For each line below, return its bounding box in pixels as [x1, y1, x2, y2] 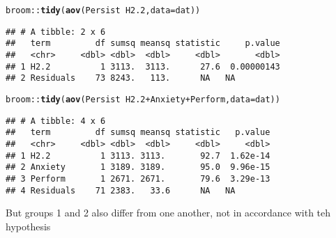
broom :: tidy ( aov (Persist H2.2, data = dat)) [6, 6, 201, 15]
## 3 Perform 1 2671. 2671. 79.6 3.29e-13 [6, 173, 270, 184]
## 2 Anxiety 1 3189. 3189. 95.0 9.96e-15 [6, 162, 270, 173]
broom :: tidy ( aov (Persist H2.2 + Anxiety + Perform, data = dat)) [6, 94, 280, 104]
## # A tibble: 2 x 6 [6, 26, 106, 37]
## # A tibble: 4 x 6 [6, 116, 106, 126]
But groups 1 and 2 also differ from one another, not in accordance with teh [6, 205, 331, 220]
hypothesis [6, 219, 51, 233]
